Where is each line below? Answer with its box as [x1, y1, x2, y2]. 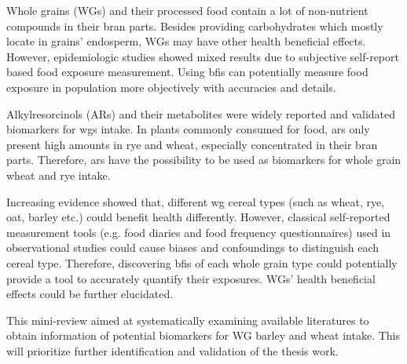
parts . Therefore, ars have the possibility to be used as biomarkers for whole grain [6, 151, 401, 168]
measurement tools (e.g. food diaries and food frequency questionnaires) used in [6, 224, 391, 240]
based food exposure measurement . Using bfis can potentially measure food [6, 64, 368, 80]
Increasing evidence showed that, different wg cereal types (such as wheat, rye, [6, 193, 385, 209]
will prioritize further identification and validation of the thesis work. [6, 342, 339, 359]
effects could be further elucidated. [6, 286, 174, 302]
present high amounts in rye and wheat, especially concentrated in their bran [6, 136, 378, 152]
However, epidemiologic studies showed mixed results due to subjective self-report [6, 48, 399, 64]
